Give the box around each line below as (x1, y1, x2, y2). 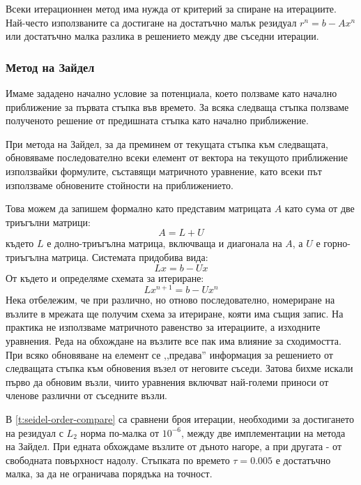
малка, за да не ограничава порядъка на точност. (6, 466, 213, 481)
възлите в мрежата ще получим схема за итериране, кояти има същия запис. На (6, 306, 344, 320)
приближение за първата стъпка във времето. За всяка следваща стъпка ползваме (6, 99, 349, 114)
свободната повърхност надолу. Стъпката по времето (6, 452, 230, 467)
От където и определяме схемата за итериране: (6, 270, 204, 285)
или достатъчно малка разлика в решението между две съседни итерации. (6, 29, 319, 43)
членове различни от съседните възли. (6, 388, 168, 403)
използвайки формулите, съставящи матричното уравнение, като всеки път (6, 163, 322, 178)
